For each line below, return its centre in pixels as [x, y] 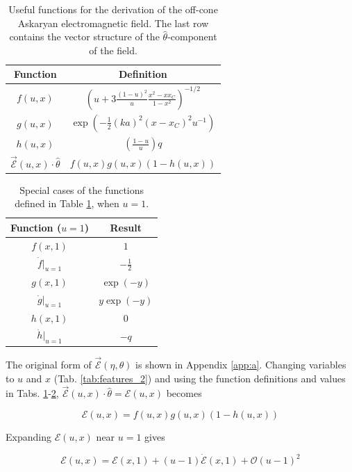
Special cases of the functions [82, 189]
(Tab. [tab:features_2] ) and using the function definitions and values [200, 378]
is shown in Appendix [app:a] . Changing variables [241, 364]
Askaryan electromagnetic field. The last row [113, 23]
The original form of [49, 364]
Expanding [28, 436]
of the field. [113, 50]
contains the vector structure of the [84, 36]
